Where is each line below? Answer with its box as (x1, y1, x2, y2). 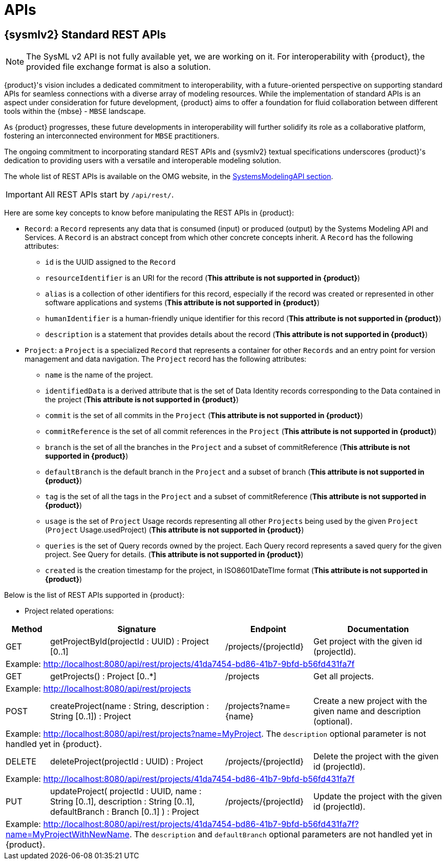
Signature (117, 624, 156, 635)
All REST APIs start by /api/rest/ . (45, 189, 174, 200)
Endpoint (250, 624, 286, 635)
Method (11, 624, 43, 635)
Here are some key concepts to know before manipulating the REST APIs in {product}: (4, 208, 294, 218)
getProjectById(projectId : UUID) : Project (50, 636, 209, 647)
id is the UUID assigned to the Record (45, 258, 176, 267)
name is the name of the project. (45, 370, 153, 380)
